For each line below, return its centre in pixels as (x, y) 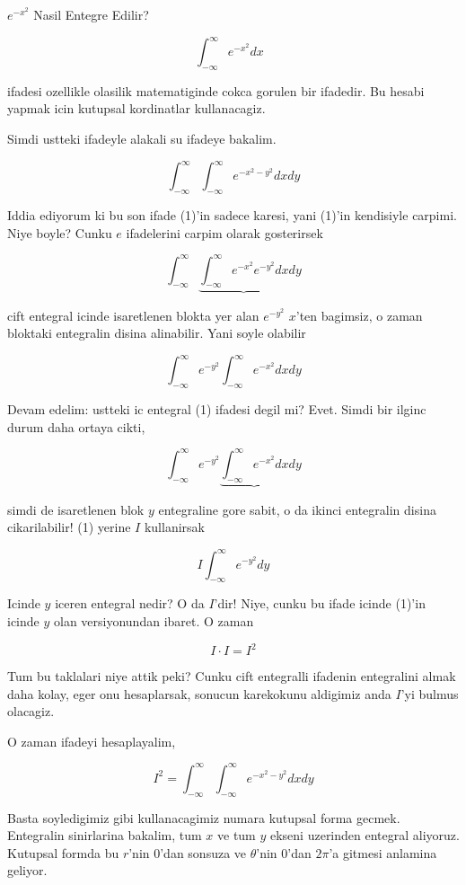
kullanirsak (174, 527)
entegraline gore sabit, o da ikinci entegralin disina (297, 509)
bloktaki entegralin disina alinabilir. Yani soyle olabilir (157, 333)
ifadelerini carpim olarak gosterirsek (224, 232)
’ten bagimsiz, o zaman (359, 315)
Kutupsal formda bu (63, 852)
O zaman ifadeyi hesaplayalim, (92, 741)
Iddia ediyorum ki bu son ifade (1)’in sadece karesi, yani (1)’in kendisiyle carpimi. (232, 214)
